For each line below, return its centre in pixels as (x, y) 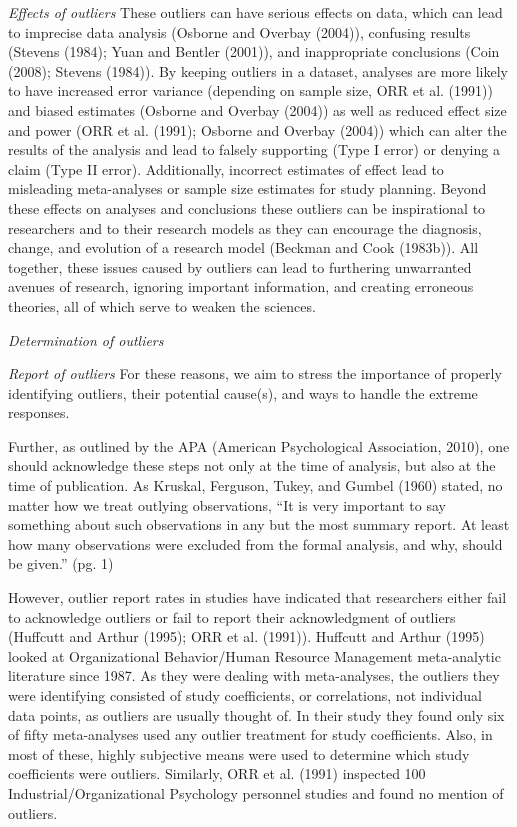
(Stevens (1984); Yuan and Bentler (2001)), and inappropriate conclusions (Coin (254, 51)
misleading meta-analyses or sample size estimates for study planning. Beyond (247, 188)
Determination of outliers (86, 339)
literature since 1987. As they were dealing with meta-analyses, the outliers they (254, 675)
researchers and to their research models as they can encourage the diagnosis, (245, 227)
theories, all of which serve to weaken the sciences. (162, 305)
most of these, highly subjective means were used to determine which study (239, 753)
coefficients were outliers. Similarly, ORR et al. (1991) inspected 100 (217, 773)
